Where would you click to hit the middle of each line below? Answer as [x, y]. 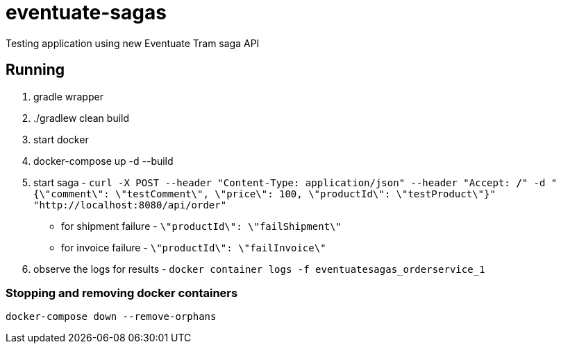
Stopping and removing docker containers [122, 293]
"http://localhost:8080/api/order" [130, 205]
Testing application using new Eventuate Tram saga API [133, 43]
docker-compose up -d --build [103, 161]
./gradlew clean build [82, 118]
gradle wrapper [68, 96]
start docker [61, 139]
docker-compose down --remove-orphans [111, 317]
